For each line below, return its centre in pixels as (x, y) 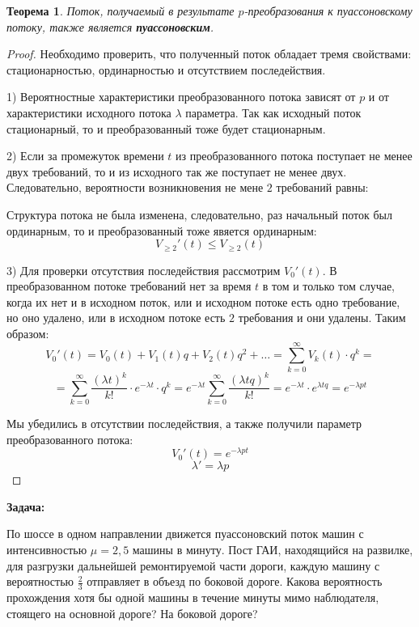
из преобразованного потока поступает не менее (294, 156)
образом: (28, 333)
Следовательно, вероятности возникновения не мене (135, 187)
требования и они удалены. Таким (322, 318)
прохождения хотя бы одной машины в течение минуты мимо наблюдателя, (193, 597)
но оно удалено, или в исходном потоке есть (116, 318)
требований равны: (322, 187)
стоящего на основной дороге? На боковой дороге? (132, 613)
